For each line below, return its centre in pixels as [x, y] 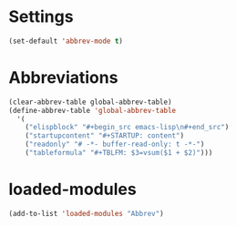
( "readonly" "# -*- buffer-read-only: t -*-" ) [115, 144]
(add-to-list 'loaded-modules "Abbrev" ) [87, 213]
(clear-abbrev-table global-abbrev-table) [90, 102]
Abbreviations [63, 77]
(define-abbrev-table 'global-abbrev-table [93, 110]
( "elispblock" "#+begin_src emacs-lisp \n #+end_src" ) [127, 128]
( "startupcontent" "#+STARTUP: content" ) [104, 136]
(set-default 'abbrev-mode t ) [66, 41]
